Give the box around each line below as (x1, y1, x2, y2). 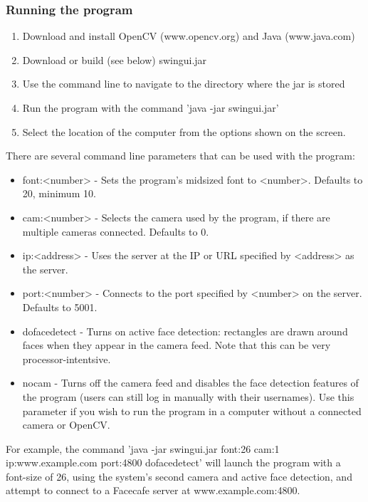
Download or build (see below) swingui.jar (22, 52, 207, 67)
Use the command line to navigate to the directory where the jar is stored (22, 76, 345, 91)
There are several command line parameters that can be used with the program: (6, 148, 355, 163)
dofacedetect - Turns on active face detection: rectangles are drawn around (22, 323, 348, 338)
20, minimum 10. (22, 186, 96, 201)
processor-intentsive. (22, 351, 111, 366)
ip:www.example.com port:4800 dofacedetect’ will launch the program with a (6, 455, 341, 470)
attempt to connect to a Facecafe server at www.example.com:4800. (6, 483, 300, 498)
